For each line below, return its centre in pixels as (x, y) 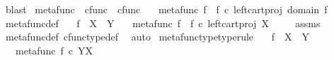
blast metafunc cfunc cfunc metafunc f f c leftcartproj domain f (166, 9)
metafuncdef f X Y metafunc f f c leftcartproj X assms (163, 23)
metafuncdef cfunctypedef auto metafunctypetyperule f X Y (157, 37)
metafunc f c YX (54, 50)
